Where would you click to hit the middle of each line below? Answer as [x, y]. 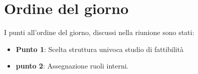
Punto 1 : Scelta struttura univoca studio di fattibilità [100, 49]
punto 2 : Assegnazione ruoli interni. [72, 66]
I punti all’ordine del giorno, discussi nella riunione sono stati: [99, 32]
